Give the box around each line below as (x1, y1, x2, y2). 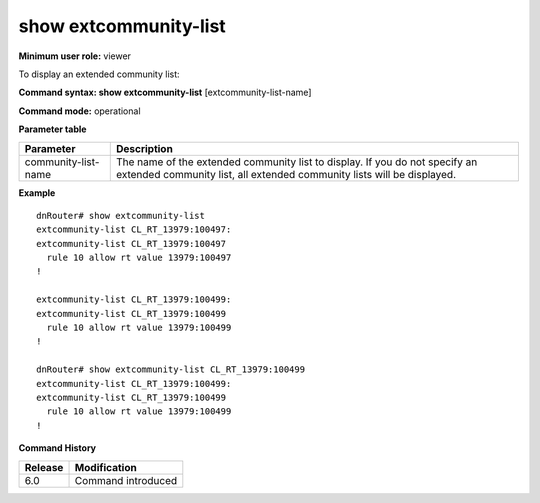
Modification (74, 460, 137, 474)
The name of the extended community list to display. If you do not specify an (115, 155, 478, 169)
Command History (18, 442, 97, 454)
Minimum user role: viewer (18, 50, 132, 62)
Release (24, 460, 64, 474)
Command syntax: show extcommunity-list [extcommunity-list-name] (18, 86, 312, 99)
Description (115, 141, 174, 155)
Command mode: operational (18, 105, 141, 117)
